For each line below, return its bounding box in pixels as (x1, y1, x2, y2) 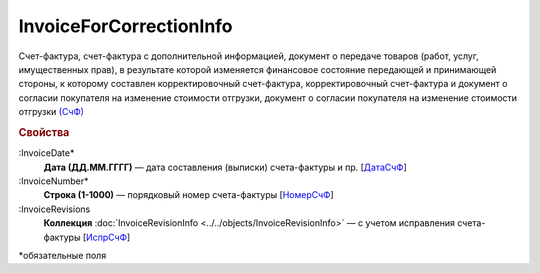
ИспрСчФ (85, 231, 128, 243)
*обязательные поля (18, 249, 107, 261)
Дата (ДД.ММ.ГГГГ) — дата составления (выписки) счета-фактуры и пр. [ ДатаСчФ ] (43, 161, 407, 173)
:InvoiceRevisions (18, 203, 91, 215)
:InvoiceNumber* (18, 175, 89, 187)
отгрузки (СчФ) (18, 106, 85, 118)
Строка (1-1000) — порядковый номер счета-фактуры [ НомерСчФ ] (43, 189, 334, 201)
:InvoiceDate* (18, 147, 75, 159)
